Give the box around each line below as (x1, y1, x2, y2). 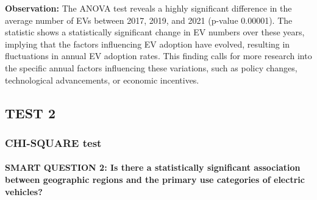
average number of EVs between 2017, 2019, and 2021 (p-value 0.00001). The (5, 13, 293, 26)
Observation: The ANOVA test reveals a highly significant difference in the (5, 2, 292, 14)
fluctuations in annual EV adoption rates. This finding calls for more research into (5, 49, 312, 62)
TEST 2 (5, 103, 56, 122)
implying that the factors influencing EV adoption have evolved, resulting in (5, 37, 290, 50)
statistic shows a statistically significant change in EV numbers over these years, (5, 26, 305, 38)
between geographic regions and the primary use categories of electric (5, 173, 305, 185)
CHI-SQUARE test (5, 135, 102, 150)
